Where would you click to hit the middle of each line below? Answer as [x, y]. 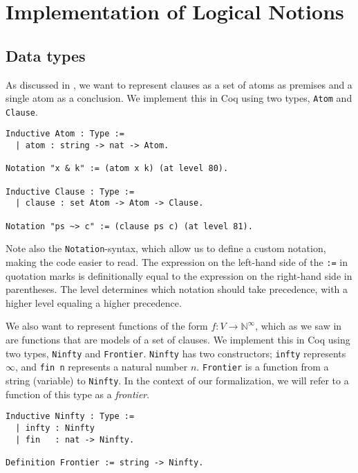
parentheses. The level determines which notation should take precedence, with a [177, 289]
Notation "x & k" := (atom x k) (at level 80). [117, 169]
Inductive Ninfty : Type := [70, 417]
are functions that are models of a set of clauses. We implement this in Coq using [178, 340]
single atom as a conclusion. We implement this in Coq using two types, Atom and [179, 98]
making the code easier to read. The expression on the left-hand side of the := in [177, 262]
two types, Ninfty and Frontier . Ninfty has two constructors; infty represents [176, 353]
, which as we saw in [299, 326]
